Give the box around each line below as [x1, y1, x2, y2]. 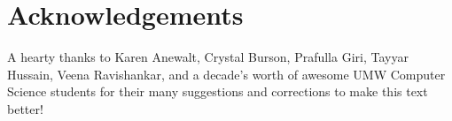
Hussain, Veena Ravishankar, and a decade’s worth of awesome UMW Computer [7, 64, 446, 83]
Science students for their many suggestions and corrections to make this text [7, 82, 428, 101]
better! [7, 99, 43, 117]
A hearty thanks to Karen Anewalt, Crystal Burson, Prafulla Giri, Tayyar [7, 48, 409, 66]
